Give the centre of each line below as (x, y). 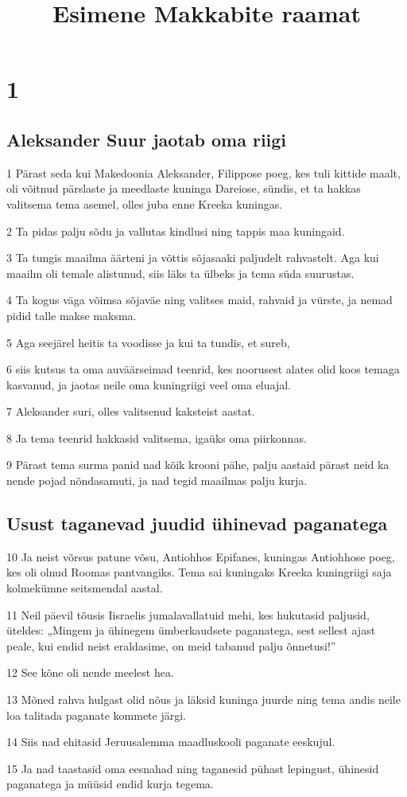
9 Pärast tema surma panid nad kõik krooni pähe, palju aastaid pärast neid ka (198, 465)
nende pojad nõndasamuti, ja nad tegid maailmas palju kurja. (157, 481)
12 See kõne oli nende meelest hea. (90, 672)
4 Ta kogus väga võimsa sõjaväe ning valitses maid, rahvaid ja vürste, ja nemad (200, 300)
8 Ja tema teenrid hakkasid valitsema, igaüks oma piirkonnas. (157, 438)
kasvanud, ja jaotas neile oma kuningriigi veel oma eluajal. (149, 384)
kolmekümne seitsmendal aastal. (85, 588)
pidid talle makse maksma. (72, 315)
